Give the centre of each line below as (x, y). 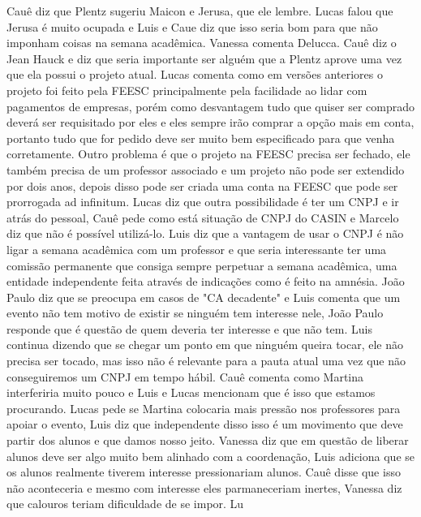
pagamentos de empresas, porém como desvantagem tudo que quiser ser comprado (211, 106)
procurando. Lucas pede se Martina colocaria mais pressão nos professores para (204, 408)
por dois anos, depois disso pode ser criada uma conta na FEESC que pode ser (202, 185)
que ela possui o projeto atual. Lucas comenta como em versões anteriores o (195, 74)
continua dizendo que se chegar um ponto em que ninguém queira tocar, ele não (205, 345)
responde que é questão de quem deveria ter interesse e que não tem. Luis (189, 328)
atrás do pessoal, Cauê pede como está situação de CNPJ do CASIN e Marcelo (203, 217)
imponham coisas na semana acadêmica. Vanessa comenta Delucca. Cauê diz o (202, 43)
